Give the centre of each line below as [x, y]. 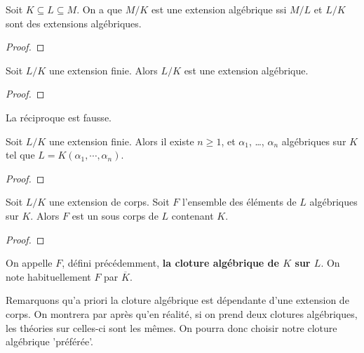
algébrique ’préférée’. [49, 341]
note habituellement [48, 276]
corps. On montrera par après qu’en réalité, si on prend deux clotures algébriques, [182, 313]
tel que [20, 155]
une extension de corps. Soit [109, 202]
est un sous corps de [115, 215]
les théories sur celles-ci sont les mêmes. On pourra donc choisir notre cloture [171, 327]
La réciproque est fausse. [59, 117]
